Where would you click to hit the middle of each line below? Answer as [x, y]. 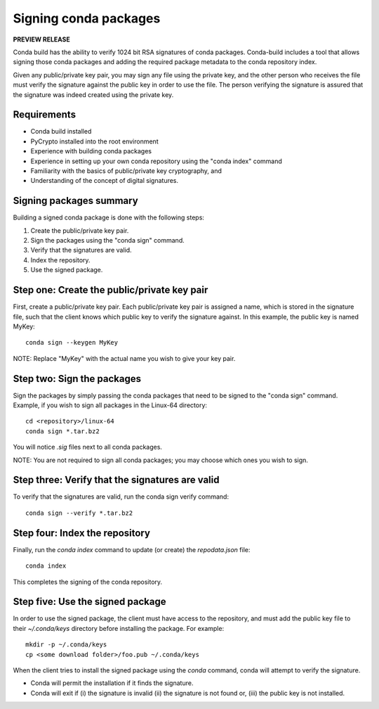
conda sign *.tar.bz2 [62, 431]
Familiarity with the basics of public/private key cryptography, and [126, 171]
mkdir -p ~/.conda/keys [66, 645]
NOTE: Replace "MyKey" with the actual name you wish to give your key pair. [124, 358]
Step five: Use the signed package [89, 602]
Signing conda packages [87, 18]
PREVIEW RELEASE [41, 39]
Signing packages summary [75, 201]
